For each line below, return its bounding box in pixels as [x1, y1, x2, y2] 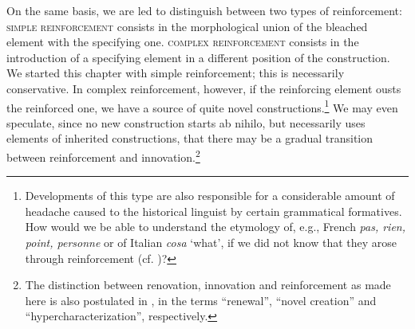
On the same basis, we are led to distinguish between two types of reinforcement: [6, 2, 402, 18]
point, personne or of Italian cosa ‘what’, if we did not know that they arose [25, 234, 397, 251]
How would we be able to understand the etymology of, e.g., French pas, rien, [25, 218, 406, 235]
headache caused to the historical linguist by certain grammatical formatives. [25, 202, 402, 219]
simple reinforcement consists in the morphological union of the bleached [6, 18, 368, 34]
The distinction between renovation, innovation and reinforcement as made [25, 276, 391, 293]
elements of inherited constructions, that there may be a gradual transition [6, 130, 373, 147]
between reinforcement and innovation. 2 [6, 147, 200, 165]
